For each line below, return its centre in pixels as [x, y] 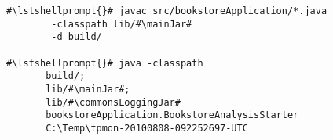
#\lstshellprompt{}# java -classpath [105, 63]
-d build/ [77, 37]
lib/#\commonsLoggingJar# [113, 102]
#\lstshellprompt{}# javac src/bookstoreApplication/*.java [167, 11]
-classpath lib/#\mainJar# [122, 24]
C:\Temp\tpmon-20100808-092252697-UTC [147, 128]
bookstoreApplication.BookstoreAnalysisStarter [172, 115]
